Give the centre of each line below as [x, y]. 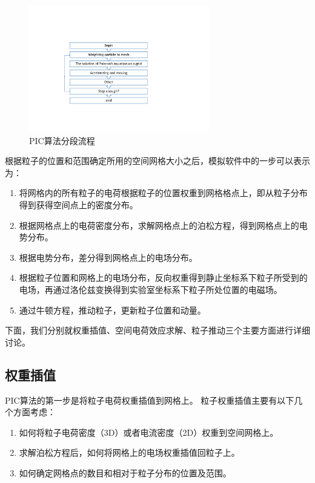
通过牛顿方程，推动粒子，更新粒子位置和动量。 [112, 310]
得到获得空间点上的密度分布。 [78, 205]
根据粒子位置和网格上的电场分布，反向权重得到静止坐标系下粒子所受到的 [163, 278]
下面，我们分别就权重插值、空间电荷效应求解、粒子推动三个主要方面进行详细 [157, 330]
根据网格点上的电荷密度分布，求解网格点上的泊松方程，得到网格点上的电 [163, 225]
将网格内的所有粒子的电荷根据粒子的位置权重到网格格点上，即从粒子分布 [163, 193]
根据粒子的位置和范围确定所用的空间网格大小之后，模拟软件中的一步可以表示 [157, 161]
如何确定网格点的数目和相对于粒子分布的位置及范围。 [125, 472]
